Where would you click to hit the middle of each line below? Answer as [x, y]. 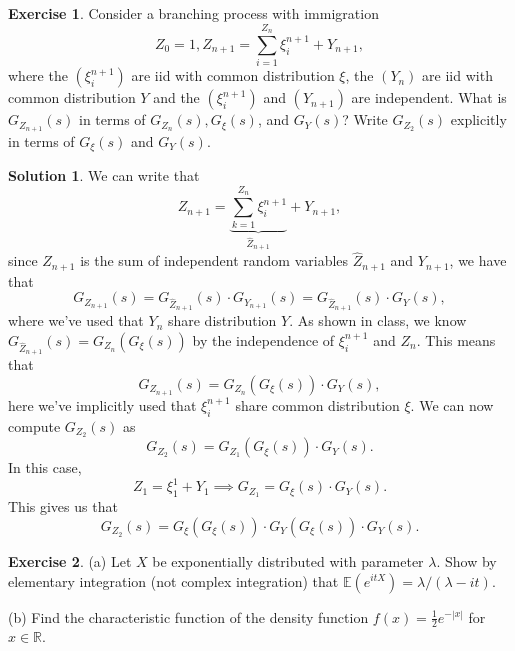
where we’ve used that [76, 320]
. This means [456, 339]
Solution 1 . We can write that [104, 175]
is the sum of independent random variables [214, 260]
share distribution [222, 320]
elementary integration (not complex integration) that [173, 580]
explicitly [478, 119]
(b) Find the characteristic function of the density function [188, 616]
